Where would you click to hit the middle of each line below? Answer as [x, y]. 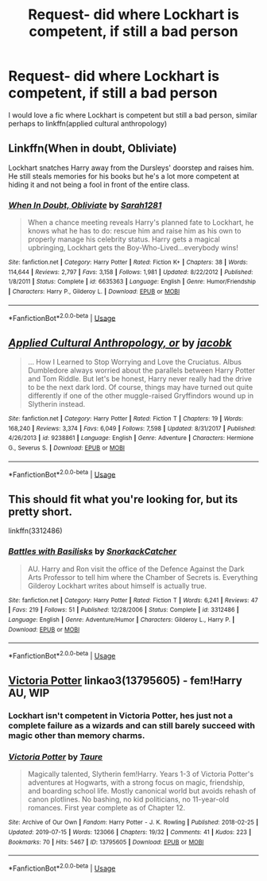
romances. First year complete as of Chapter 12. [106, 808]
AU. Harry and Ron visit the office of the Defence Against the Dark [136, 569]
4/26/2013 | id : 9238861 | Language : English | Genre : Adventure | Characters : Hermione [131, 439]
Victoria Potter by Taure [56, 757]
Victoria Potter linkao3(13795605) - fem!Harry [125, 681]
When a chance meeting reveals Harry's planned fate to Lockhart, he [141, 222]
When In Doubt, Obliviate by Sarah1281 [85, 205]
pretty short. [41, 511]
